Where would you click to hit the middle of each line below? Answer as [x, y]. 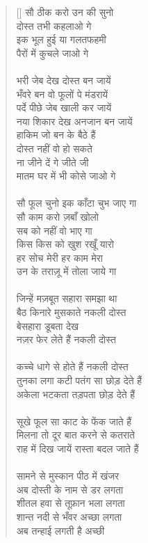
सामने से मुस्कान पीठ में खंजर [68, 476]
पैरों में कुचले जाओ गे [52, 53]
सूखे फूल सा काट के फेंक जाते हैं [74, 421]
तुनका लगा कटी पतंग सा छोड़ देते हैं [79, 380]
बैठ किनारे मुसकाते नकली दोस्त [71, 312]
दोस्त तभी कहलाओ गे [54, 25]
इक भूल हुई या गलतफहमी [61, 39]
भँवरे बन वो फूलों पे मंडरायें [62, 94]
